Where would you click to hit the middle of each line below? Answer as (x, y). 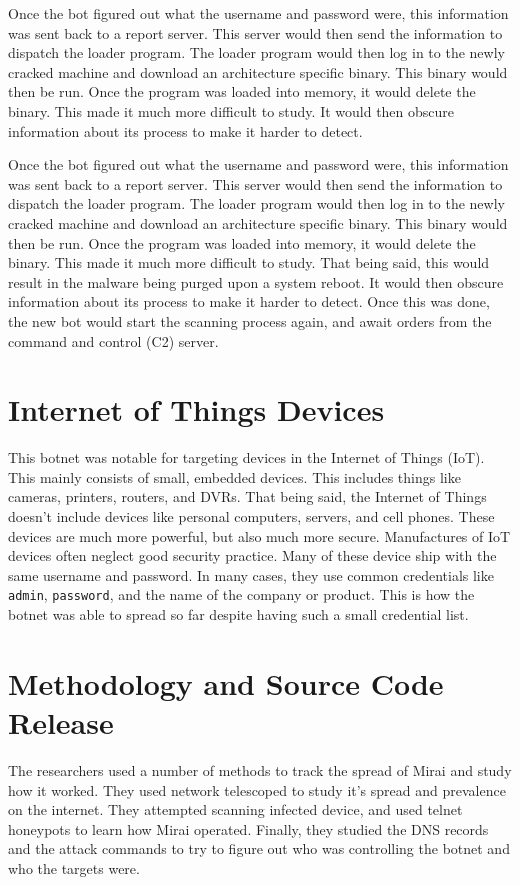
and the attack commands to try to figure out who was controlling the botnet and (259, 848)
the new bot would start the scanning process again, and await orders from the (250, 320)
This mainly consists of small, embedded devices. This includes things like (234, 476)
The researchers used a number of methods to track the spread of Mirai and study (260, 769)
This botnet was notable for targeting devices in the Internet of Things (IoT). (246, 457)
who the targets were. (74, 867)
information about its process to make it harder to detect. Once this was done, (249, 301)
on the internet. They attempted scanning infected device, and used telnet (235, 809)
